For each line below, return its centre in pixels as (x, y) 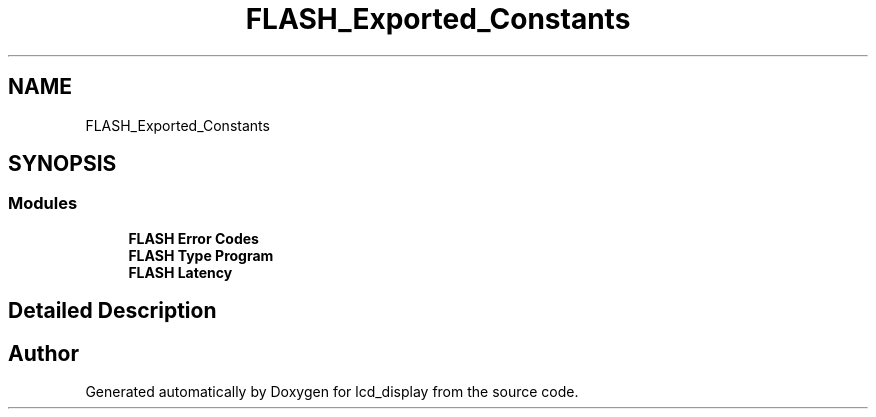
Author (43, 353)
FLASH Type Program (201, 255)
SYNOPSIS (62, 164)
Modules (43, 203)
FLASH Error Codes (193, 238)
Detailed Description (112, 311)
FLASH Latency (180, 272)
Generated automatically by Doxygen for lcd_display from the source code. (332, 392)
